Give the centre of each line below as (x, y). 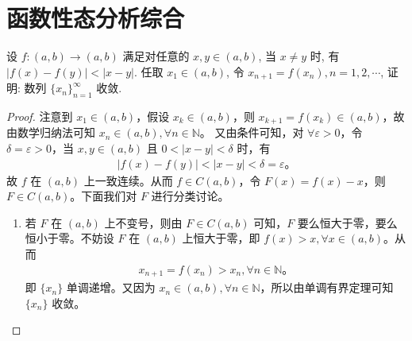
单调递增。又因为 (111, 287)
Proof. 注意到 (40, 116)
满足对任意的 (156, 56)
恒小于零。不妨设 (69, 238)
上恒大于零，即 (221, 238)
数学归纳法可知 (56, 132)
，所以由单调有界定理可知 (327, 287)
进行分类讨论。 (190, 196)
